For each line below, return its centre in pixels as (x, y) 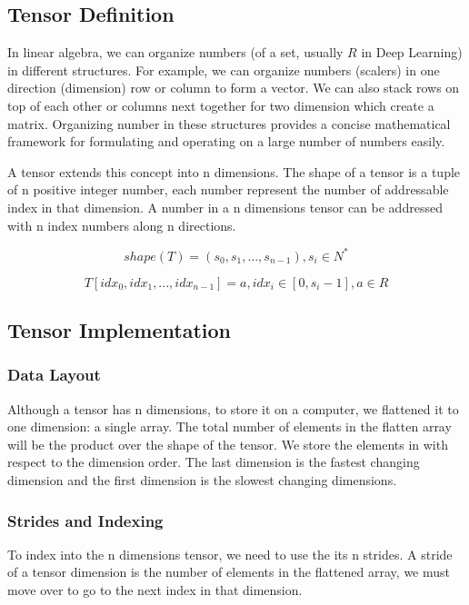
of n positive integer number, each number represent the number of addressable (228, 189)
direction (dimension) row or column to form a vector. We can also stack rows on (234, 88)
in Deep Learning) (412, 52)
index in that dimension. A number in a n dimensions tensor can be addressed (225, 207)
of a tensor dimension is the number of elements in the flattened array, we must (229, 572)
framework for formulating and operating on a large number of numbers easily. (226, 141)
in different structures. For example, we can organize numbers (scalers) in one (224, 69)
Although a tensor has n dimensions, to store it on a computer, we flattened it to (233, 408)
